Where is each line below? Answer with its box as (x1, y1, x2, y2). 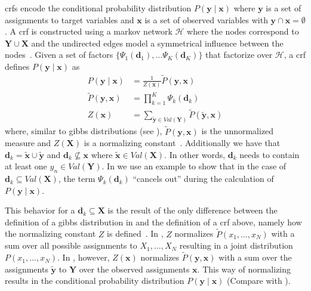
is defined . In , (107, 227, 164, 240)
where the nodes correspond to (187, 25, 299, 38)
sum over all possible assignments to (5, 239, 137, 252)
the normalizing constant (5, 227, 96, 240)
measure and (5, 137, 51, 149)
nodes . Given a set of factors (5, 48, 113, 61)
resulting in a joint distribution (179, 239, 293, 252)
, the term (58, 172, 96, 185)
